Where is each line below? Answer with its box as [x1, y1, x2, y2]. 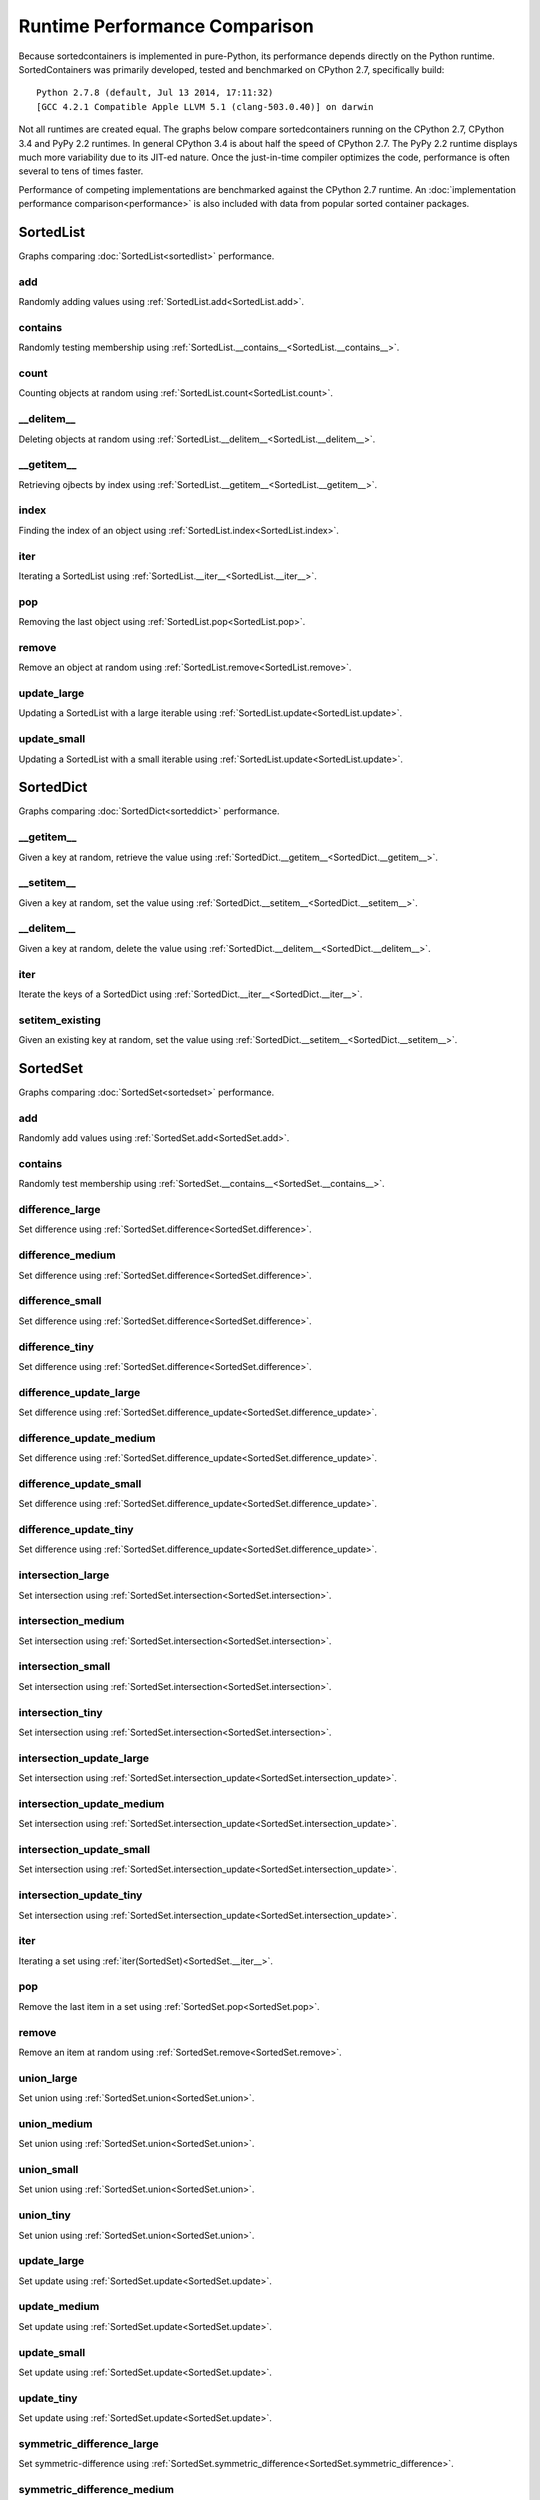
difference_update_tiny [18, 1523, 134, 1537]
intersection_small [18, 1660, 111, 1674]
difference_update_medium [18, 1431, 156, 1445]
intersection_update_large [18, 1751, 150, 1765]
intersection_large [18, 1568, 110, 1582]
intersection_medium [18, 1614, 125, 1628]
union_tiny [18, 2208, 71, 2222]
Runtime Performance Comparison [18, 15, 314, 37]
